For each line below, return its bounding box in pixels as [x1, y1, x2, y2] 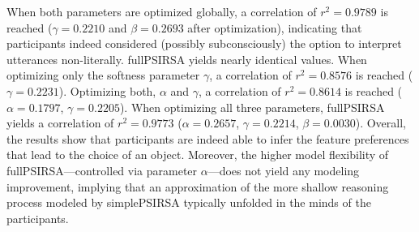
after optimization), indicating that [187, 19, 362, 36]
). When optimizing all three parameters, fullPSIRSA [119, 98, 385, 115]
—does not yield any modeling [207, 161, 360, 178]
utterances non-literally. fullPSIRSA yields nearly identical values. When [6, 50, 367, 67]
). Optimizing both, [58, 82, 156, 99]
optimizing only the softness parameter [6, 67, 200, 84]
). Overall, [355, 114, 406, 131]
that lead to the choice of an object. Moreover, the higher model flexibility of [6, 146, 389, 163]
